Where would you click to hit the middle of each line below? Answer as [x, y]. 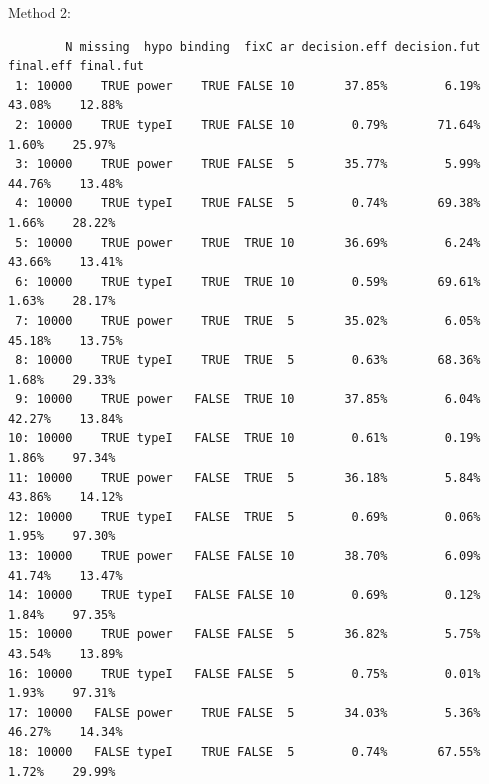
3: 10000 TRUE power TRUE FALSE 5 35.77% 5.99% [248, 164]
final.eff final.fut [76, 66]
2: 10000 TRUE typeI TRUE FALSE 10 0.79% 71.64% [248, 124]
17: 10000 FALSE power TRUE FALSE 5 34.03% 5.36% [244, 712]
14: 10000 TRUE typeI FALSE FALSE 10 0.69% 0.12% [244, 595]
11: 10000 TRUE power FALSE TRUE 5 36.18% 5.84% [244, 477]
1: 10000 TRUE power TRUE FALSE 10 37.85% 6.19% [248, 85]
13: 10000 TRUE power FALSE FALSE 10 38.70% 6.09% [244, 556]
